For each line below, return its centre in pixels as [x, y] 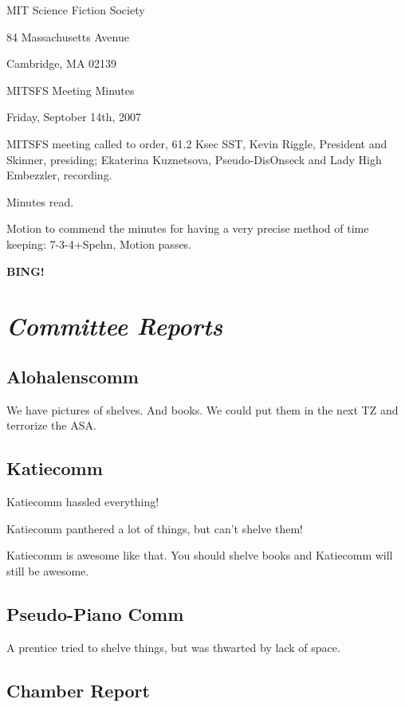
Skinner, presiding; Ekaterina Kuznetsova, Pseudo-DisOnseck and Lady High [194, 159]
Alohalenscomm [73, 376]
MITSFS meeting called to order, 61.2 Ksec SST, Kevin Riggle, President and [197, 143]
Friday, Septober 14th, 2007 [74, 117]
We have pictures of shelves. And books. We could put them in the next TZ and [202, 409]
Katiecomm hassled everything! [83, 502]
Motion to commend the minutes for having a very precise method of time [188, 228]
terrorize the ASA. [51, 425]
